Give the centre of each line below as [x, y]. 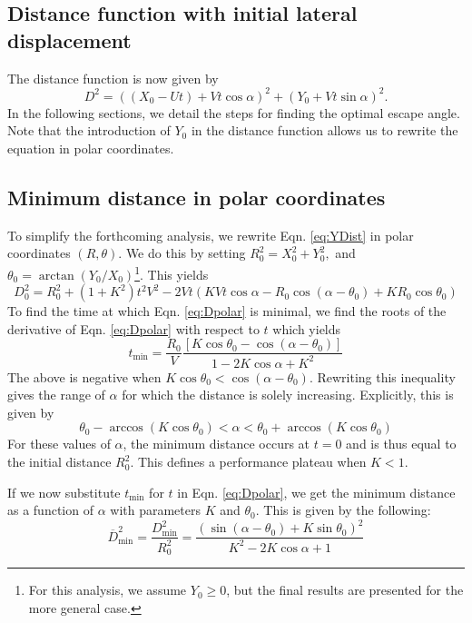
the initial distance [59, 462]
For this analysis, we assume [108, 590]
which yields [307, 328]
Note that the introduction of [89, 130]
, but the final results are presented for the [345, 590]
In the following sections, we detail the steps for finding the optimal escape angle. [234, 112]
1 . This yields [172, 272]
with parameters [155, 510]
